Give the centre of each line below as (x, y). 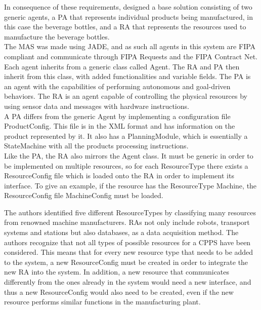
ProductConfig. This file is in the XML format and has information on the (120, 126)
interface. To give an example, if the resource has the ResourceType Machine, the (130, 185)
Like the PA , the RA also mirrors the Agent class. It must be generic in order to (129, 155)
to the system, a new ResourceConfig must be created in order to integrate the (126, 262)
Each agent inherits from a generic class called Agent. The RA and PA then (122, 66)
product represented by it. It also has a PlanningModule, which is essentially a (126, 135)
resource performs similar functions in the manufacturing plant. (102, 302)
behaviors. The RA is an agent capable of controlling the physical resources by (126, 96)
